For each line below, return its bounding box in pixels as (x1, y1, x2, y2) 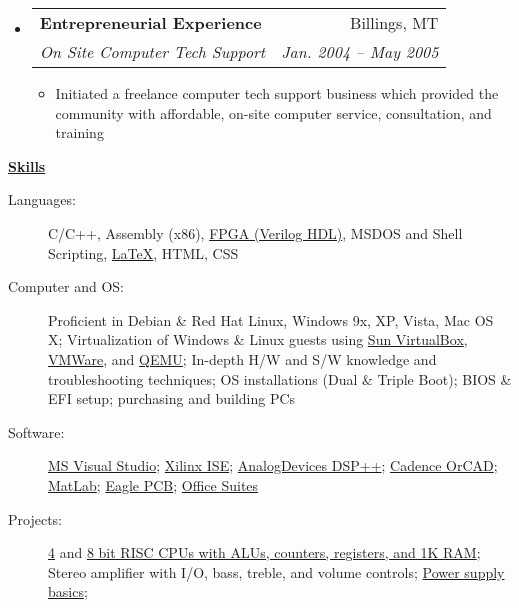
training (55, 122, 104, 143)
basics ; (48, 581, 88, 602)
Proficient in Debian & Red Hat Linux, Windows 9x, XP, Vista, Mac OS (48, 309, 494, 330)
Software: (8, 421, 65, 442)
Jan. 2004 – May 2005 (281, 40, 439, 63)
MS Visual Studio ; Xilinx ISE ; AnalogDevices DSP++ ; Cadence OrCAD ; (48, 455, 498, 476)
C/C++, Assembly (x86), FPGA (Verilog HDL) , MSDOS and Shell (48, 222, 463, 243)
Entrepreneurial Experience (39, 11, 262, 34)
